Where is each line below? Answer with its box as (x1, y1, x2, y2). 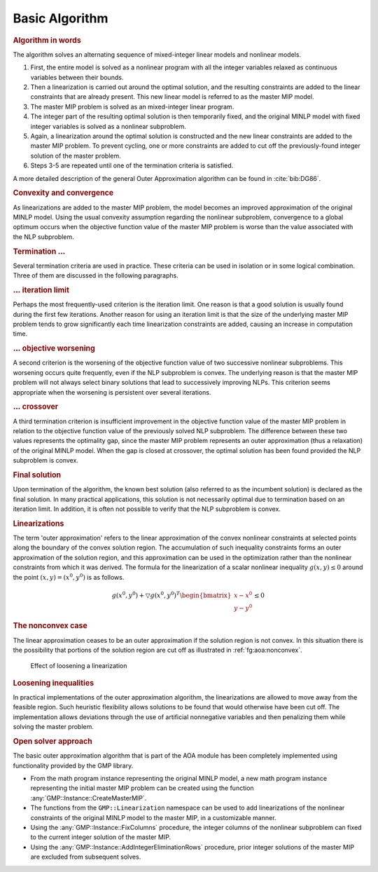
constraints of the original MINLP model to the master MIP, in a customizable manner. (30, 813, 276, 822)
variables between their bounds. (30, 73, 124, 81)
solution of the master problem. (30, 151, 122, 160)
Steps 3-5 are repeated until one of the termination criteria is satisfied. (30, 161, 234, 170)
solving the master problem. (13, 723, 94, 731)
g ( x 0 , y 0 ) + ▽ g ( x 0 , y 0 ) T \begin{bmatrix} (111, 590, 232, 599)
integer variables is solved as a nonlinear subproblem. (30, 122, 187, 130)
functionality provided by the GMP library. (13, 761, 134, 770)
